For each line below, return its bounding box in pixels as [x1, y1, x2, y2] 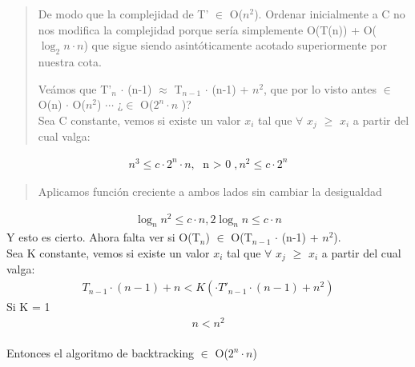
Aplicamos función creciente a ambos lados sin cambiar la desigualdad [38, 182, 382, 199]
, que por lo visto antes [264, 80, 377, 97]
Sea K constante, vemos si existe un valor [6, 245, 210, 261]
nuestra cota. [38, 53, 102, 70]
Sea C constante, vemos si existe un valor [38, 111, 241, 128]
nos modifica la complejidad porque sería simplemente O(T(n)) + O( [38, 21, 377, 38]
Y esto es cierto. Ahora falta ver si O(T [6, 229, 200, 245]
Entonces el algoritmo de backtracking [6, 345, 195, 361]
